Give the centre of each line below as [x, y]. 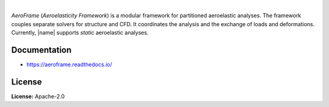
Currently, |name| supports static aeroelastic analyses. [80, 33]
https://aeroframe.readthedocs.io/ [69, 64]
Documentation [41, 50]
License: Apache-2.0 [38, 96]
